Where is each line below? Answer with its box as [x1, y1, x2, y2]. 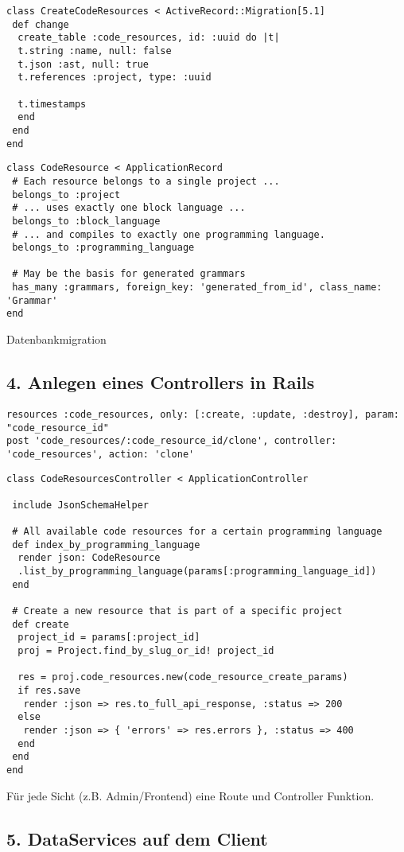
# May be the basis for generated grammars [12, 268, 246, 280]
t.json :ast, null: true [17, 58, 149, 70]
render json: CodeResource [17, 552, 161, 564]
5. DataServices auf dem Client [6, 826, 268, 850]
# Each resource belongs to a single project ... [12, 175, 280, 187]
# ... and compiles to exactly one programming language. [12, 228, 325, 240]
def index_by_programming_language [12, 539, 200, 550]
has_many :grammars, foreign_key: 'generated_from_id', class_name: [12, 282, 383, 294]
